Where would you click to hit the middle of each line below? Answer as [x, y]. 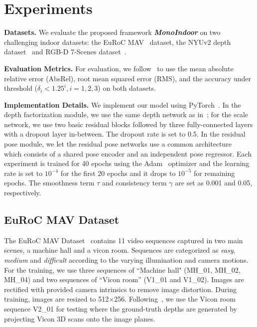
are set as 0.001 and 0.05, [214, 183]
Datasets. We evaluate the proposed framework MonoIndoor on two [112, 32]
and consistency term [134, 183]
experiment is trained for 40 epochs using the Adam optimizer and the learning [127, 163]
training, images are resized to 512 [57, 299]
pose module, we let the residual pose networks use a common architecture [118, 144]
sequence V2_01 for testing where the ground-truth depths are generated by [121, 308]
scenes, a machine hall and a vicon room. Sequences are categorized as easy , [120, 250]
